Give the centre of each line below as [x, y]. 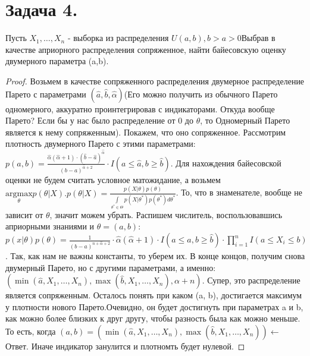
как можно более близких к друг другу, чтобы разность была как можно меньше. [153, 318]
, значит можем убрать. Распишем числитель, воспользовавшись [166, 214]
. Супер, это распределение [251, 280]
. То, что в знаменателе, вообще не [239, 192]
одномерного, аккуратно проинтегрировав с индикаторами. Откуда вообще [140, 108]
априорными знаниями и [50, 226]
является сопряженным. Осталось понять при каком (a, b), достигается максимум [154, 295]
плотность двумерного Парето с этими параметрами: [101, 144]
